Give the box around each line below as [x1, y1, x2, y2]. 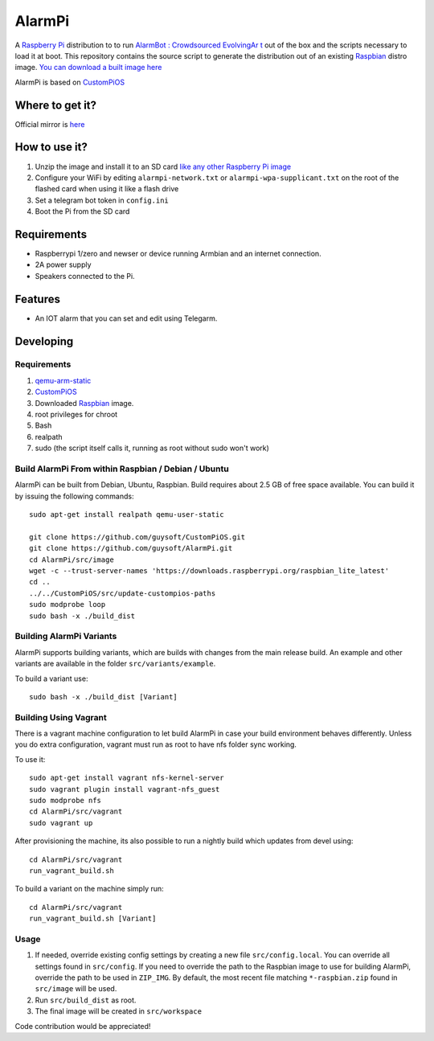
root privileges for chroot [35, 410, 118, 420]
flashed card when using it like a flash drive [35, 184, 179, 194]
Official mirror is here [14, 119, 85, 129]
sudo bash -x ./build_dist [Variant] [29, 692, 178, 701]
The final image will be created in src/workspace [35, 1006, 203, 1016]
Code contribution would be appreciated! [14, 1021, 151, 1031]
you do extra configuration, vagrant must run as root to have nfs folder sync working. [14, 740, 297, 749]
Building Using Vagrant [14, 711, 108, 723]
